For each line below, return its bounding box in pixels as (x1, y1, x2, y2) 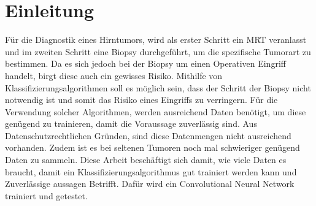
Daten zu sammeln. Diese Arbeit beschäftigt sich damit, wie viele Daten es (5, 153, 287, 166)
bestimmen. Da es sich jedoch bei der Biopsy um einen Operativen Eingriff (5, 57, 286, 70)
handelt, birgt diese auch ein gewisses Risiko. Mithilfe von (5, 69, 223, 82)
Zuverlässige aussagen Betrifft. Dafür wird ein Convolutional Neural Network (5, 177, 295, 190)
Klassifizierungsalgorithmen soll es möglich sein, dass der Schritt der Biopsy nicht (5, 81, 311, 94)
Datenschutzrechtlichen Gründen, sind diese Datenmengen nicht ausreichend (5, 129, 291, 142)
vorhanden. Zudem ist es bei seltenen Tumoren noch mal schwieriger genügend (5, 141, 300, 154)
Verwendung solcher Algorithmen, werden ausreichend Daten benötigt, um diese (5, 105, 306, 118)
